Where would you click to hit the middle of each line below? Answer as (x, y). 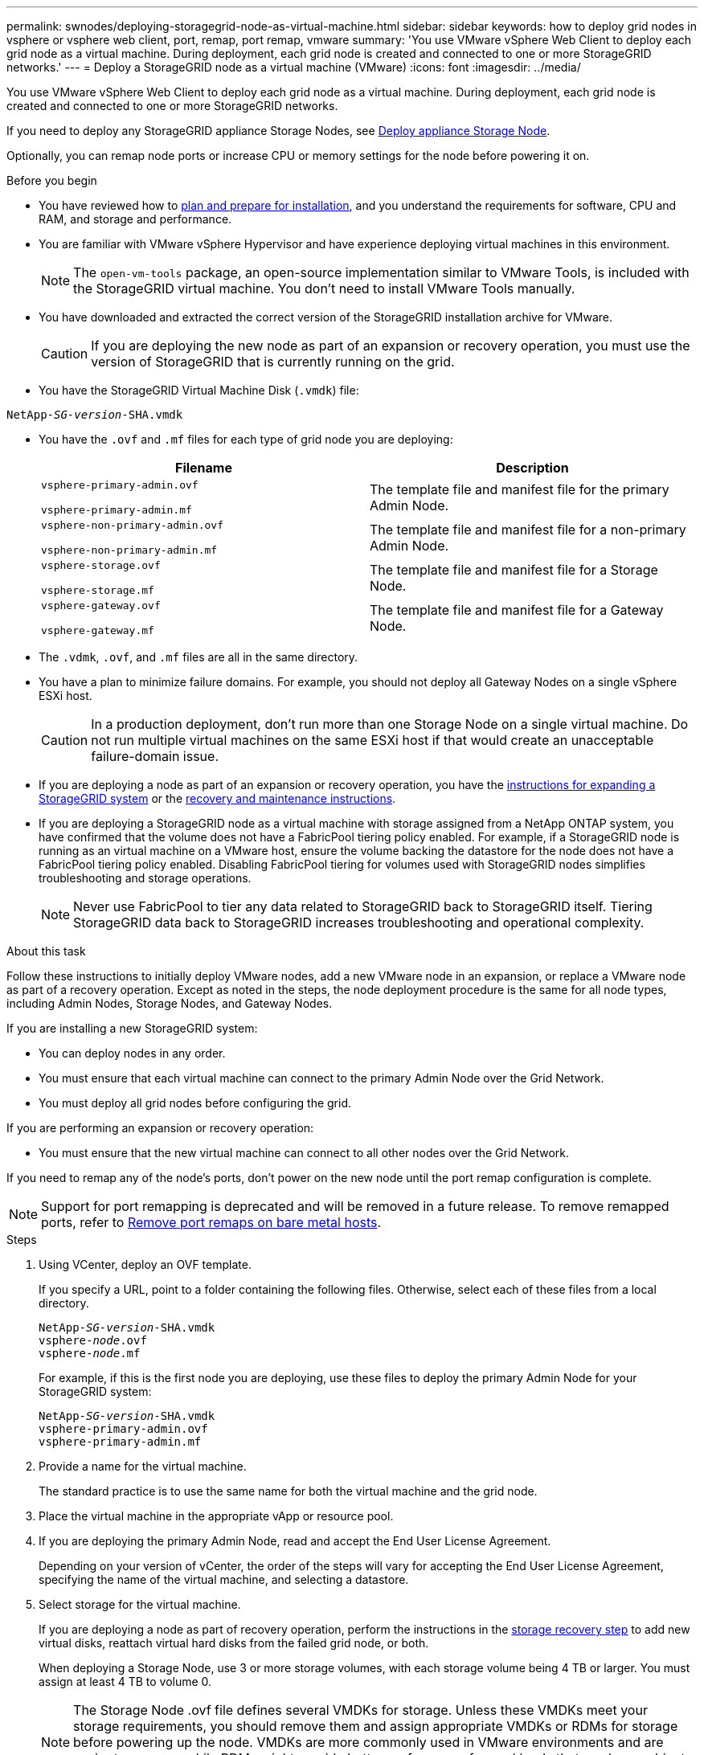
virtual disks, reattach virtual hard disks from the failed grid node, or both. (234, 1643)
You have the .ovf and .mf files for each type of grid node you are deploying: (246, 439)
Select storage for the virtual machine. (140, 1604)
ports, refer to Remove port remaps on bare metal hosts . (211, 1222)
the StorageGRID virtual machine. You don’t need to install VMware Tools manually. (324, 288)
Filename (204, 468)
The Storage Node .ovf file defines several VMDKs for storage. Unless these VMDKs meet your (360, 1710)
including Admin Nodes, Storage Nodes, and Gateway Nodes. (170, 1003)
